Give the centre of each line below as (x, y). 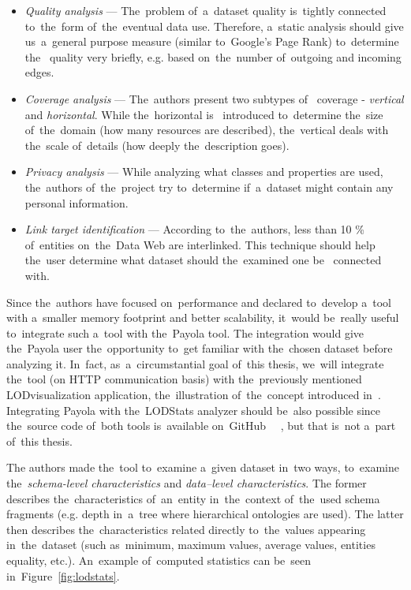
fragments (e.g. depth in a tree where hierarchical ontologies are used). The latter (205, 514)
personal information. (77, 202)
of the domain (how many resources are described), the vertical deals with (207, 130)
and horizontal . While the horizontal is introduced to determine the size (204, 114)
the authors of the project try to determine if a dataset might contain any (209, 187)
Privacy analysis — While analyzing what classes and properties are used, (204, 172)
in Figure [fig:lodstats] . (63, 575)
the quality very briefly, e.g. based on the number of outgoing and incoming (213, 56)
